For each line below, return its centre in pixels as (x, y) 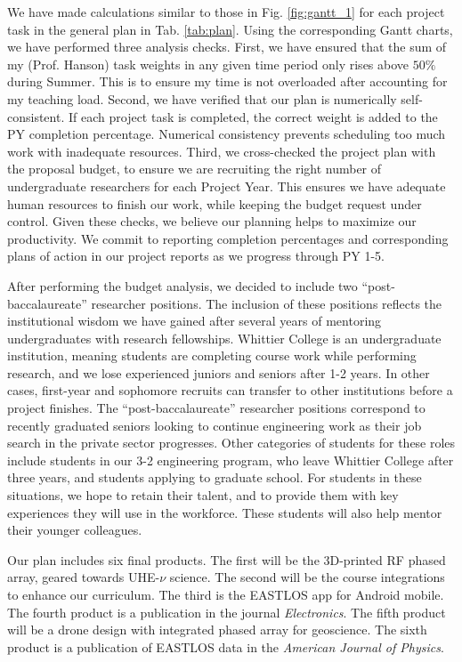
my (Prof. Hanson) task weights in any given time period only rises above (208, 64)
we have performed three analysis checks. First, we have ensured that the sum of (227, 47)
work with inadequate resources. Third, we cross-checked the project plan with (222, 151)
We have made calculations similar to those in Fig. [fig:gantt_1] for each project (226, 12)
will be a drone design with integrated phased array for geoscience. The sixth (217, 630)
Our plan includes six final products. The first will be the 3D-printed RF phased (227, 559)
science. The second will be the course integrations (307, 577)
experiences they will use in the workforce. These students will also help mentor (225, 512)
